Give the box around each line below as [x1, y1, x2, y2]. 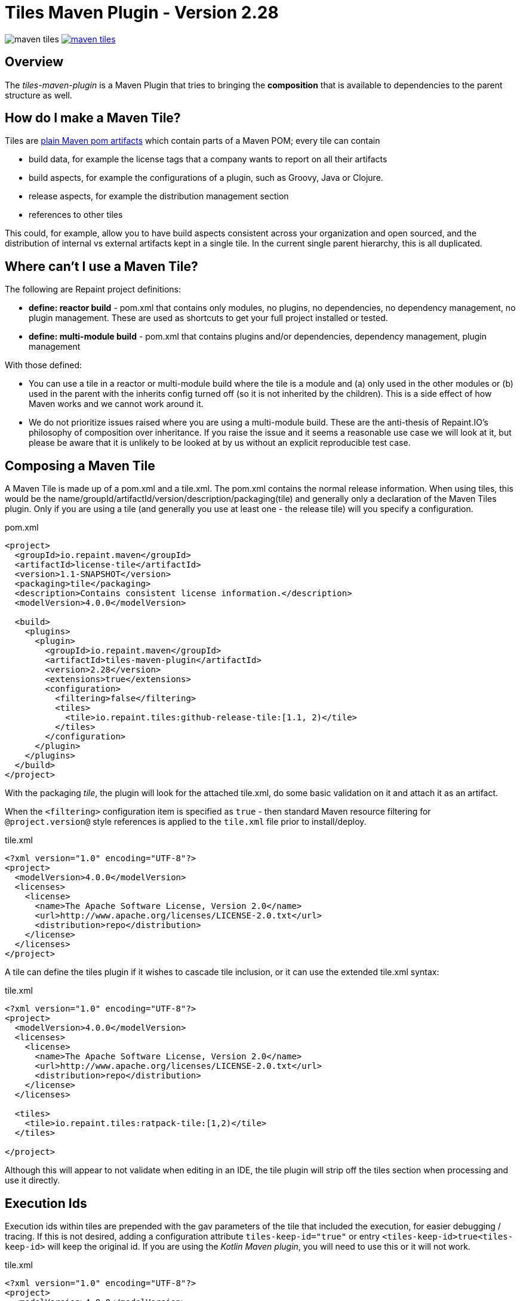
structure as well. [5, 90, 72, 100]
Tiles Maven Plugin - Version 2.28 [5, 2, 279, 23]
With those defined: [5, 360, 82, 371]
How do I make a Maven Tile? [5, 110, 181, 126]
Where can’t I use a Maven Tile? [5, 258, 198, 274]
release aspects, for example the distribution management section [29, 191, 289, 202]
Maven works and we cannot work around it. [29, 399, 204, 409]
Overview [5, 54, 64, 70]
